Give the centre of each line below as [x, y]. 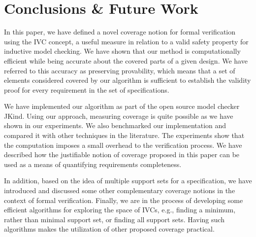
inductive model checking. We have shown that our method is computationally [122, 51]
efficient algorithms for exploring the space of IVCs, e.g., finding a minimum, [120, 210]
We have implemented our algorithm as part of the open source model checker [122, 106]
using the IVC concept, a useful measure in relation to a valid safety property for [126, 41]
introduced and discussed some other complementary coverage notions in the [120, 190]
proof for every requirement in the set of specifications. [87, 89]
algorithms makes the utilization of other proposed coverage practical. [109, 229]
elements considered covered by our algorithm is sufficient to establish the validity [128, 80]
